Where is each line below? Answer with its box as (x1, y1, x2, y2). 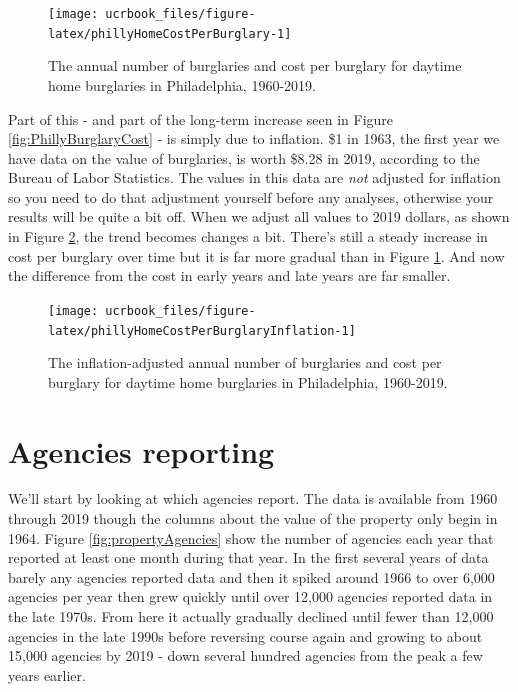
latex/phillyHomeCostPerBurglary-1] (48, 26, 292, 41)
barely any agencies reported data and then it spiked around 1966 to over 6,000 (8, 566, 495, 587)
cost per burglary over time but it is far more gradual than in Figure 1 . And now (8, 245, 505, 266)
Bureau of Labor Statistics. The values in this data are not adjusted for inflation (8, 167, 501, 188)
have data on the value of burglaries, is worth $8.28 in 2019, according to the (8, 147, 480, 168)
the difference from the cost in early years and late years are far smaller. (8, 265, 451, 286)
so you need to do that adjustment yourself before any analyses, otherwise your (8, 186, 494, 207)
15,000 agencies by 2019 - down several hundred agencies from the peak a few (8, 645, 483, 666)
